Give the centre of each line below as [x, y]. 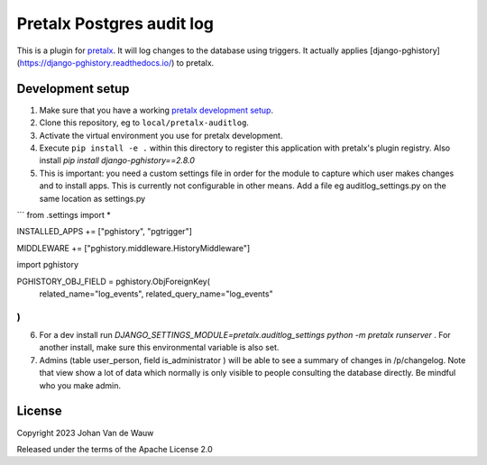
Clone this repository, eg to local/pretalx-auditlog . [144, 123]
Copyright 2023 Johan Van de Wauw [85, 433]
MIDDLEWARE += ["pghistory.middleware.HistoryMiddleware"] [133, 248]
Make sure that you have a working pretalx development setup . [156, 110]
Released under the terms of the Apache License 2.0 [115, 449]
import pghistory [48, 265]
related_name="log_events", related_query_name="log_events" [156, 294]
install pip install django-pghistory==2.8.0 [117, 160]
